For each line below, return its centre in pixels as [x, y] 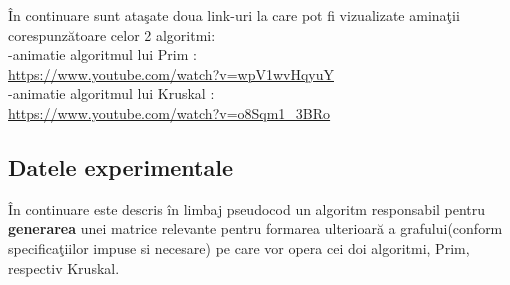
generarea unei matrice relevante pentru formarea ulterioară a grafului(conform [255, 228]
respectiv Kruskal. [64, 267]
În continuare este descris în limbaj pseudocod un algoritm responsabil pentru [247, 208]
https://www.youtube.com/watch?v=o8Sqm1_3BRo [169, 112]
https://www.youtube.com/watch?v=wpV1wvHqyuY [171, 73]
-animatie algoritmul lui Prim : [102, 54]
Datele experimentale [120, 166]
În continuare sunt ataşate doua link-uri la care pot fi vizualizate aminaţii [234, 15]
